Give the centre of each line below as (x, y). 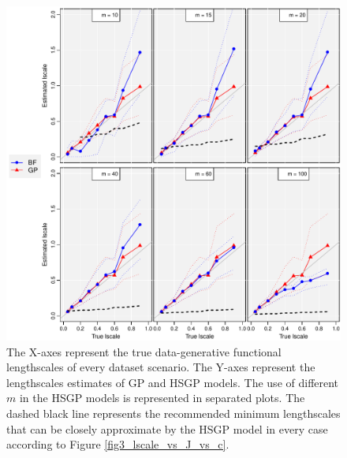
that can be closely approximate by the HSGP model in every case (167, 428)
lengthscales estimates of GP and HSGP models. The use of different (173, 382)
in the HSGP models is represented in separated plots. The (162, 398)
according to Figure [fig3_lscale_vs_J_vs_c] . (118, 444)
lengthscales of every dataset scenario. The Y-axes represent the (161, 367)
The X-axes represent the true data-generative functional (144, 351)
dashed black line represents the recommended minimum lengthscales (173, 413)
